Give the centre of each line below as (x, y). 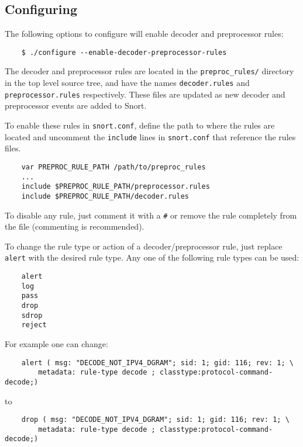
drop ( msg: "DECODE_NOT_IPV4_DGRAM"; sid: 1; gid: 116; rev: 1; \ (155, 420)
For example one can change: (56, 343)
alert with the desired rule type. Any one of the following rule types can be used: (152, 257)
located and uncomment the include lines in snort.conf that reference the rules (150, 136)
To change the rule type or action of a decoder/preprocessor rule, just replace (144, 246)
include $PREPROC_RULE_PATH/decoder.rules (105, 196)
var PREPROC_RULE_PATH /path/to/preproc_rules (113, 167)
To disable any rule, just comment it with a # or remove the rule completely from (151, 215)
